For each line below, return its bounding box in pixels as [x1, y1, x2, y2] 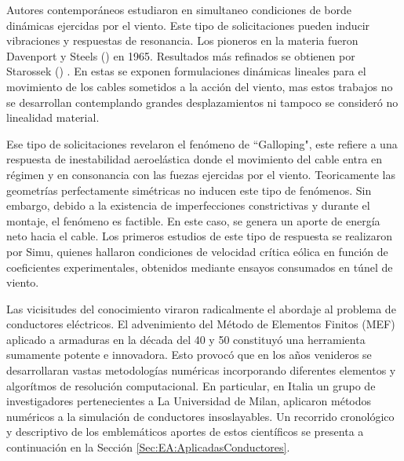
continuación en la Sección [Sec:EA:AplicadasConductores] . [6, 439, 290, 456]
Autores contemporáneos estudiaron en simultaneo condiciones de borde [6, 2, 351, 17]
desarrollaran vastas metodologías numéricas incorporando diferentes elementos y [6, 362, 396, 379]
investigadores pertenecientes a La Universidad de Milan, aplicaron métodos [6, 393, 372, 409]
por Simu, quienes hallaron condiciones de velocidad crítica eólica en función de [6, 243, 388, 259]
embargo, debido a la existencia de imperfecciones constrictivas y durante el [6, 197, 370, 214]
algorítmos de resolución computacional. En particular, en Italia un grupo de [6, 377, 376, 393]
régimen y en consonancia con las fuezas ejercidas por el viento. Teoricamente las [6, 166, 395, 182]
